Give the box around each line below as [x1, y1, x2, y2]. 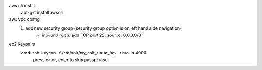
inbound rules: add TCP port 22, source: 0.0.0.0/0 [42, 32, 142, 38]
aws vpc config [9, 16, 40, 22]
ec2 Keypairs [9, 41, 35, 47]
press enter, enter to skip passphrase [33, 56, 108, 63]
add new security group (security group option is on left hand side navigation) [25, 25, 181, 31]
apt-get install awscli [21, 10, 63, 16]
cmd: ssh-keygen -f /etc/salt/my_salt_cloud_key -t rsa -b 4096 [21, 50, 147, 56]
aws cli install [9, 3, 36, 8]
